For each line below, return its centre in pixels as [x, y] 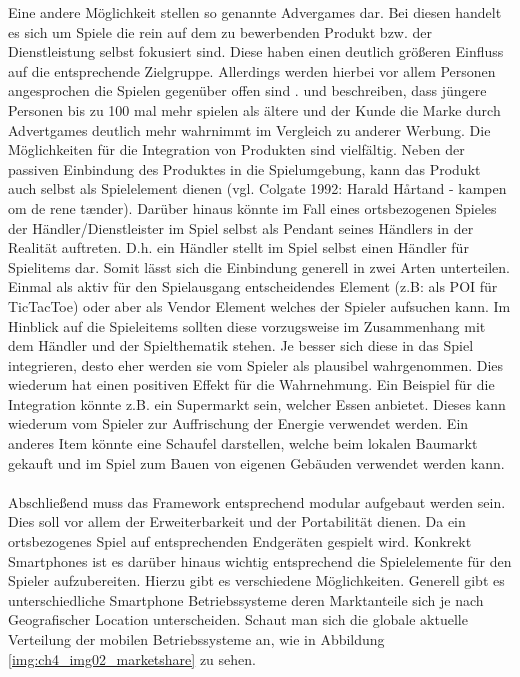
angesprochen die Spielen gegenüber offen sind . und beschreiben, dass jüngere [247, 90]
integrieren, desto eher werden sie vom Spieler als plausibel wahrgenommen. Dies [256, 364]
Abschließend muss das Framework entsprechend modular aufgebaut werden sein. [257, 501]
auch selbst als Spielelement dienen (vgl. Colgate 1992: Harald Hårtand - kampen [257, 188]
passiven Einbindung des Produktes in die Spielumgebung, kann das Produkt [244, 168]
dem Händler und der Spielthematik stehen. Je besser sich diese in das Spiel [241, 345]
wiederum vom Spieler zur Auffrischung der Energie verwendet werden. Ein [238, 423]
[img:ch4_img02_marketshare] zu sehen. [132, 658]
